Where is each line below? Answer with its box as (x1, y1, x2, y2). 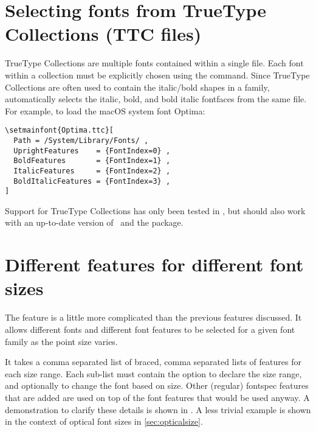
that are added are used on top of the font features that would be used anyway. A (5, 391, 310, 403)
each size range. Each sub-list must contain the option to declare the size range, (5, 367, 302, 380)
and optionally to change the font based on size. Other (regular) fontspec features (5, 379, 309, 392)
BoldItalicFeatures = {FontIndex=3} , (13, 176, 171, 186)
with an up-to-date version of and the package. (5, 216, 184, 229)
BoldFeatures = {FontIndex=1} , (13, 156, 171, 165)
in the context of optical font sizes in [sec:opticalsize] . (5, 415, 203, 428)
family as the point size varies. (5, 335, 118, 347)
